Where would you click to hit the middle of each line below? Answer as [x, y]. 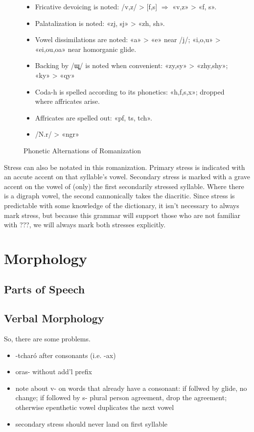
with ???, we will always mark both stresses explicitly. [85, 225]
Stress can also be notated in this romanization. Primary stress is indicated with [125, 167]
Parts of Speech [45, 289]
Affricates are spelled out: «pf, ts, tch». [93, 117]
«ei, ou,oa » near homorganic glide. [86, 49]
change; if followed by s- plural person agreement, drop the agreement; [121, 397]
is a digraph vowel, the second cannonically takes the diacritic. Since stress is [119, 196]
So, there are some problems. [47, 339]
